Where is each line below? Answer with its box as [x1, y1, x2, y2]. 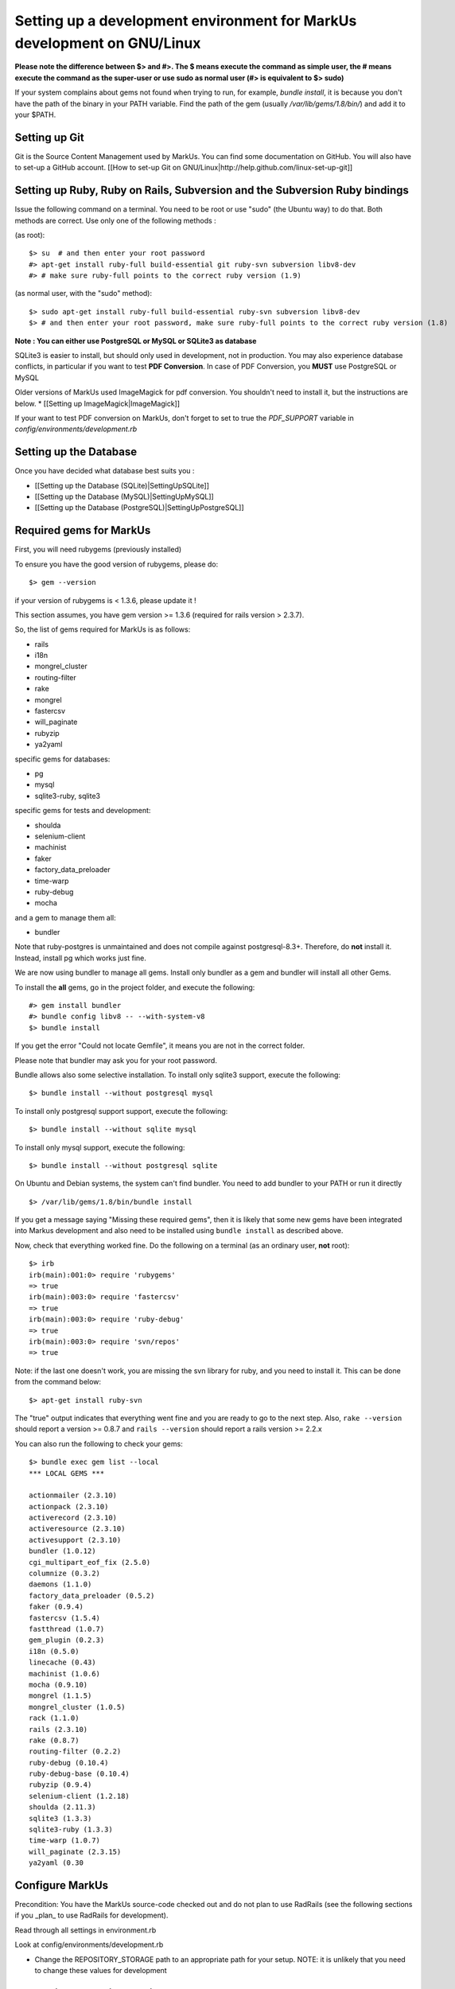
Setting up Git [14, 130, 84, 144]
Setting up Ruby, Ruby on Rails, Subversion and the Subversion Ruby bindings [14, 184, 410, 197]
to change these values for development [34, 1966, 167, 1975]
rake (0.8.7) [29, 1735, 80, 1745]
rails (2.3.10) [29, 1725, 88, 1734]
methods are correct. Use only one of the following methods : [14, 216, 216, 225]
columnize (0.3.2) [29, 1569, 101, 1578]
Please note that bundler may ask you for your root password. [14, 1055, 218, 1065]
